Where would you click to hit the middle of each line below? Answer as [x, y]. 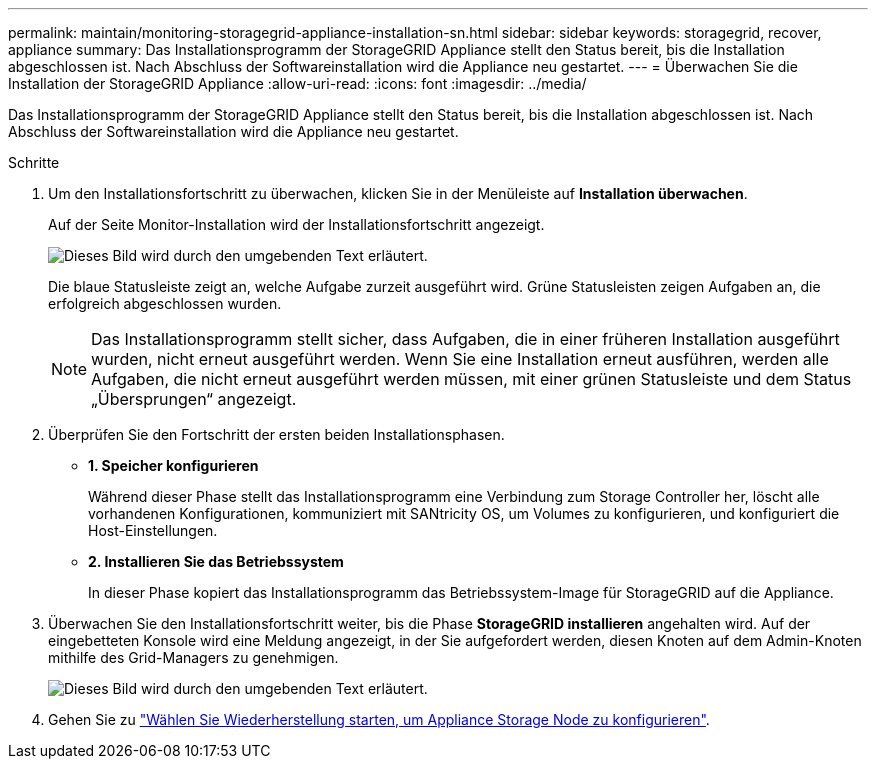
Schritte [34, 162]
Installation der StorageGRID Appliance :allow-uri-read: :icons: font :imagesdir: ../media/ [297, 83]
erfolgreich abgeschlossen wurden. [165, 303]
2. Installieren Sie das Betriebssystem [216, 561]
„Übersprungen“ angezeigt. [194, 399]
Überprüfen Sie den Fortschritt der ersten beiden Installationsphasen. [276, 434]
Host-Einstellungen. [153, 530]
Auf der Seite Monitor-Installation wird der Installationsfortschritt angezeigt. [296, 224]
